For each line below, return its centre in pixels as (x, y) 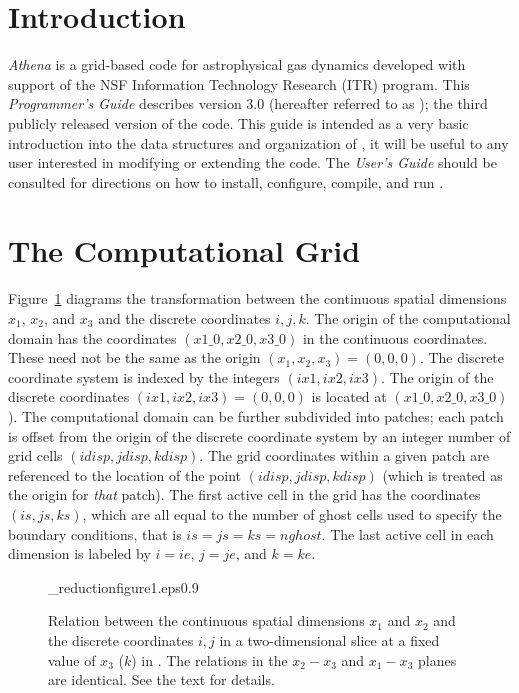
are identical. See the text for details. (161, 679)
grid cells (35, 455)
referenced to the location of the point (125, 474)
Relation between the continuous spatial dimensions (206, 620)
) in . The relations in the (209, 659)
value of (72, 659)
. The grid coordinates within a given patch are (344, 455)
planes (437, 659)
